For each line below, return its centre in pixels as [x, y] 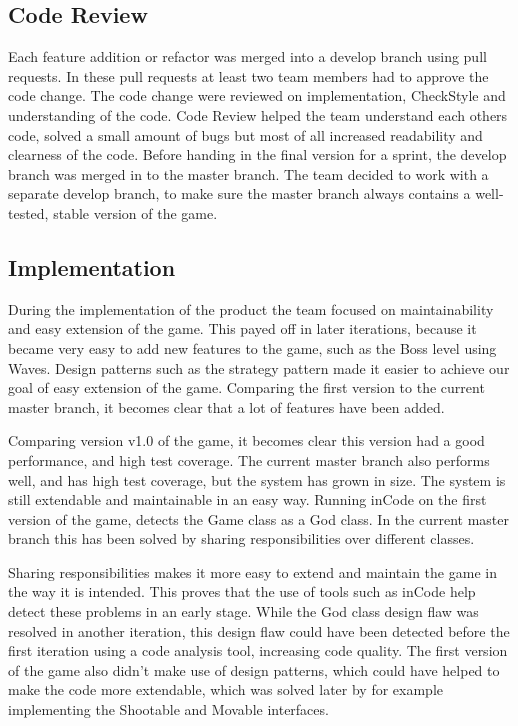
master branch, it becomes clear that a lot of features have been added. [226, 406]
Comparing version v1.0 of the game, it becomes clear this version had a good [246, 440]
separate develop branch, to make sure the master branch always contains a [239, 193]
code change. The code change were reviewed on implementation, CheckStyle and [257, 95]
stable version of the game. [135, 212]
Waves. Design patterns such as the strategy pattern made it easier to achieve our [259, 367]
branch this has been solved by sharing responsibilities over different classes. [241, 538]
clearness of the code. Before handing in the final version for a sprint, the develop [257, 154]
